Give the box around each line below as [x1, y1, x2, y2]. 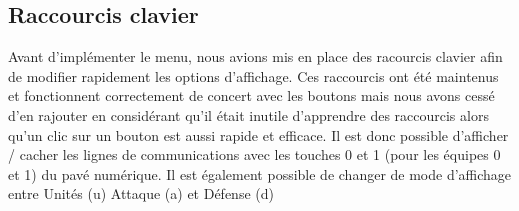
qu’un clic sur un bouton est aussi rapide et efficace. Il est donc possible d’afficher [8, 124, 509, 145]
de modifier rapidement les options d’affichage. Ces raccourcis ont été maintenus [8, 65, 499, 86]
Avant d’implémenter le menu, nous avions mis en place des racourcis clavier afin [8, 46, 503, 67]
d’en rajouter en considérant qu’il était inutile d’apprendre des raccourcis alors [8, 104, 489, 125]
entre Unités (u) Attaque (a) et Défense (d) [8, 183, 274, 204]
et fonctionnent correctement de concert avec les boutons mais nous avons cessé [8, 85, 495, 106]
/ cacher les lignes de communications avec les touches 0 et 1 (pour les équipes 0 [8, 144, 501, 165]
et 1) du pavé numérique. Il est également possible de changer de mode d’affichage [8, 163, 512, 184]
